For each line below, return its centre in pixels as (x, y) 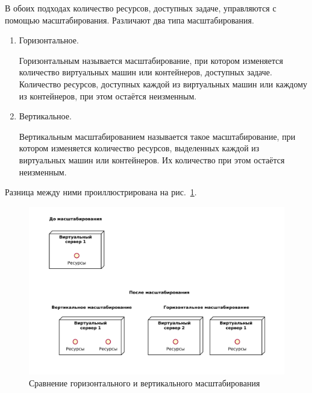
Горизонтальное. (49, 40)
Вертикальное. (45, 116)
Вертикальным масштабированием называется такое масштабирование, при (157, 136)
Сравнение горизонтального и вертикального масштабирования (145, 382)
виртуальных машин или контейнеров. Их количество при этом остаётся (152, 159)
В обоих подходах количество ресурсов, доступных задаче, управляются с (141, 8)
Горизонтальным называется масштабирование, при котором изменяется (151, 60)
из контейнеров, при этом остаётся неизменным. (108, 96)
